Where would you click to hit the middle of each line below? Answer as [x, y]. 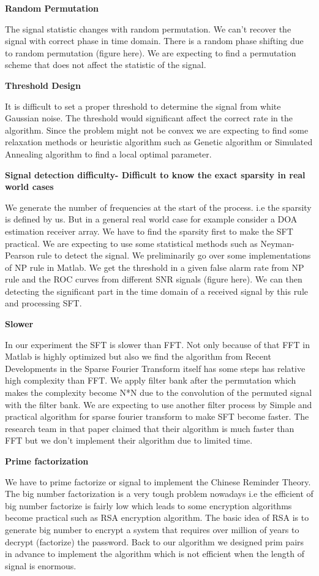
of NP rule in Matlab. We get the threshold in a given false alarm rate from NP [155, 267]
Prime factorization [47, 461]
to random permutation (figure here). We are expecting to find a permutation [151, 52]
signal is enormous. [41, 565]
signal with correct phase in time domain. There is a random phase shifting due [154, 41]
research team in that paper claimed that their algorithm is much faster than [150, 428]
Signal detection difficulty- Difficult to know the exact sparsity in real [155, 174]
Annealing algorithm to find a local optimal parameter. [108, 153]
